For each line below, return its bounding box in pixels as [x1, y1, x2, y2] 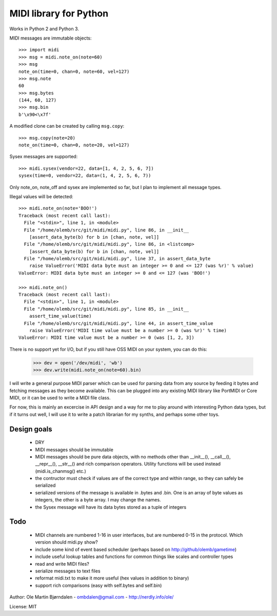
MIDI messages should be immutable [35, 447, 114, 453]
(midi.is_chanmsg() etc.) [35, 468, 87, 474]
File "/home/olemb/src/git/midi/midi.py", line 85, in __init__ [24, 306, 189, 312]
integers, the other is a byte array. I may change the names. [35, 497, 161, 503]
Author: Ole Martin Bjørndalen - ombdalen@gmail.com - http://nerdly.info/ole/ [9, 594, 174, 600]
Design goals [9, 425, 52, 433]
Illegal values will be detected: [9, 193, 74, 200]
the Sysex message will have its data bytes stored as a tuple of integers [35, 504, 187, 510]
